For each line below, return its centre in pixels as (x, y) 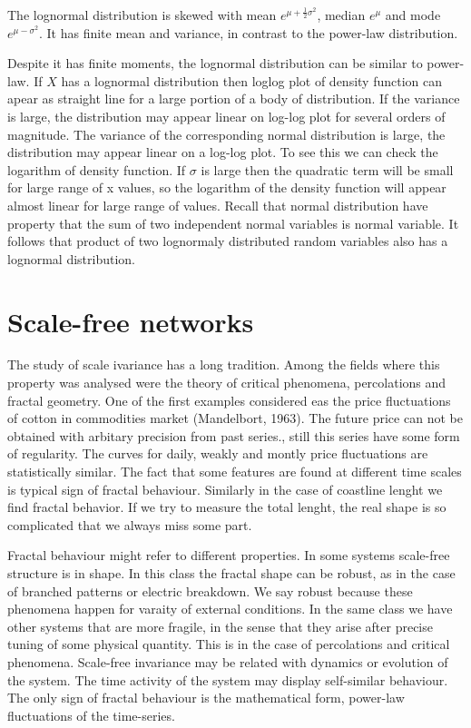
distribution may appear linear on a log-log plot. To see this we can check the (223, 152)
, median (341, 15)
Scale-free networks (131, 321)
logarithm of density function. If (97, 169)
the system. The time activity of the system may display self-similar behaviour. (228, 679)
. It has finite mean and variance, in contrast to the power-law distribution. (248, 32)
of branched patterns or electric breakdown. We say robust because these (210, 590)
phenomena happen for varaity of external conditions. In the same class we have (230, 609)
